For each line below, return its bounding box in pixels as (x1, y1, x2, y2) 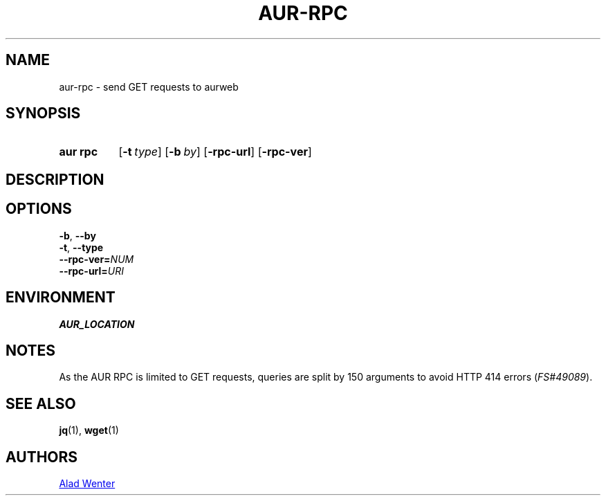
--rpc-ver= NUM (59, 253, 134, 265)
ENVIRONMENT (6, 289, 116, 307)
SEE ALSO (6, 394, 76, 412)
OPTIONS (6, 200, 72, 218)
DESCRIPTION (6, 170, 104, 188)
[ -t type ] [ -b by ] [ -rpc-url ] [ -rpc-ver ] (118, 145, 312, 159)
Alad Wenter (59, 477, 116, 490)
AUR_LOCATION (59, 318, 135, 330)
